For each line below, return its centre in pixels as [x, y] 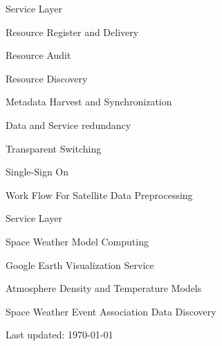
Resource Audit [38, 55]
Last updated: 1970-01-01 [59, 335]
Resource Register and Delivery [72, 32]
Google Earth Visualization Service [80, 265]
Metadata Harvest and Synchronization [89, 102]
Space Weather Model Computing [77, 241]
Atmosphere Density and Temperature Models [104, 288]
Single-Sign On [37, 172]
